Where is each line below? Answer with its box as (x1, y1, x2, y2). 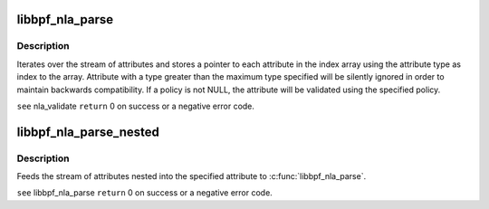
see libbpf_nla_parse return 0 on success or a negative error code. (16, 187, 273, 198)
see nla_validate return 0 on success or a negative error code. (16, 100, 255, 111)
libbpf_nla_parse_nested (16, 124, 160, 139)
